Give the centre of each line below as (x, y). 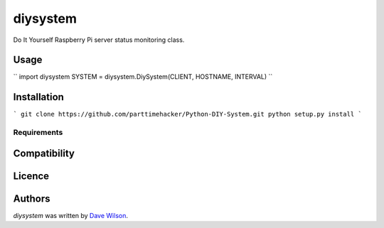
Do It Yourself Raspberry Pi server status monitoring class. (99, 40)
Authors (32, 199)
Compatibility (44, 153)
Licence (31, 176)
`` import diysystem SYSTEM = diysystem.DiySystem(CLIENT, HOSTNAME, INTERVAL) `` (143, 77)
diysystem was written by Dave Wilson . (70, 215)
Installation (38, 97)
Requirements (38, 133)
